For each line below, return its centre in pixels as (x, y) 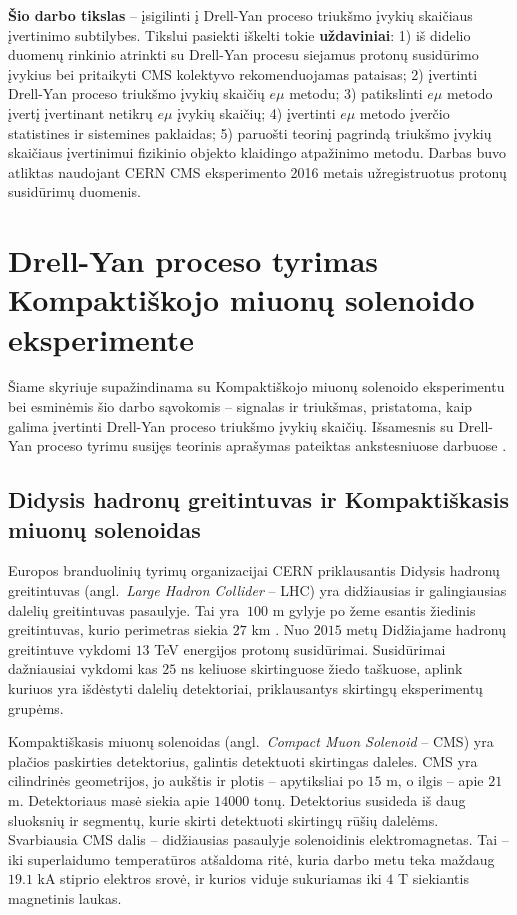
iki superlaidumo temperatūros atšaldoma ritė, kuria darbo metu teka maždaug (251, 858)
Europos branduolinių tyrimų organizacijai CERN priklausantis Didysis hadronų (254, 570)
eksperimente (101, 338)
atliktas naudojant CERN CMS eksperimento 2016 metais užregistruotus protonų (257, 171)
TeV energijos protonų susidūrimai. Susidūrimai (300, 648)
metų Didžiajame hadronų (426, 629)
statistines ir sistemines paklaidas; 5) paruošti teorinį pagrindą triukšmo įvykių (250, 132)
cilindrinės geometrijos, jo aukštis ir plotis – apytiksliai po (185, 780)
